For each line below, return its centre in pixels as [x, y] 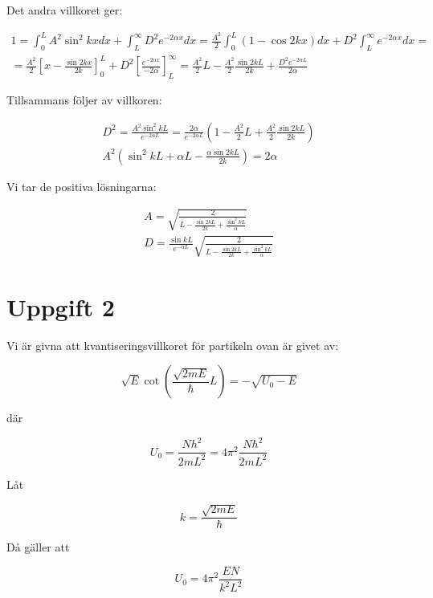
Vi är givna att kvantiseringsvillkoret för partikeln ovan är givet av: [173, 345]
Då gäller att [38, 547]
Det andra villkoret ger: [65, 10]
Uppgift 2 [61, 306]
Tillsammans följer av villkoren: [84, 100]
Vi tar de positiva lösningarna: [82, 186]
